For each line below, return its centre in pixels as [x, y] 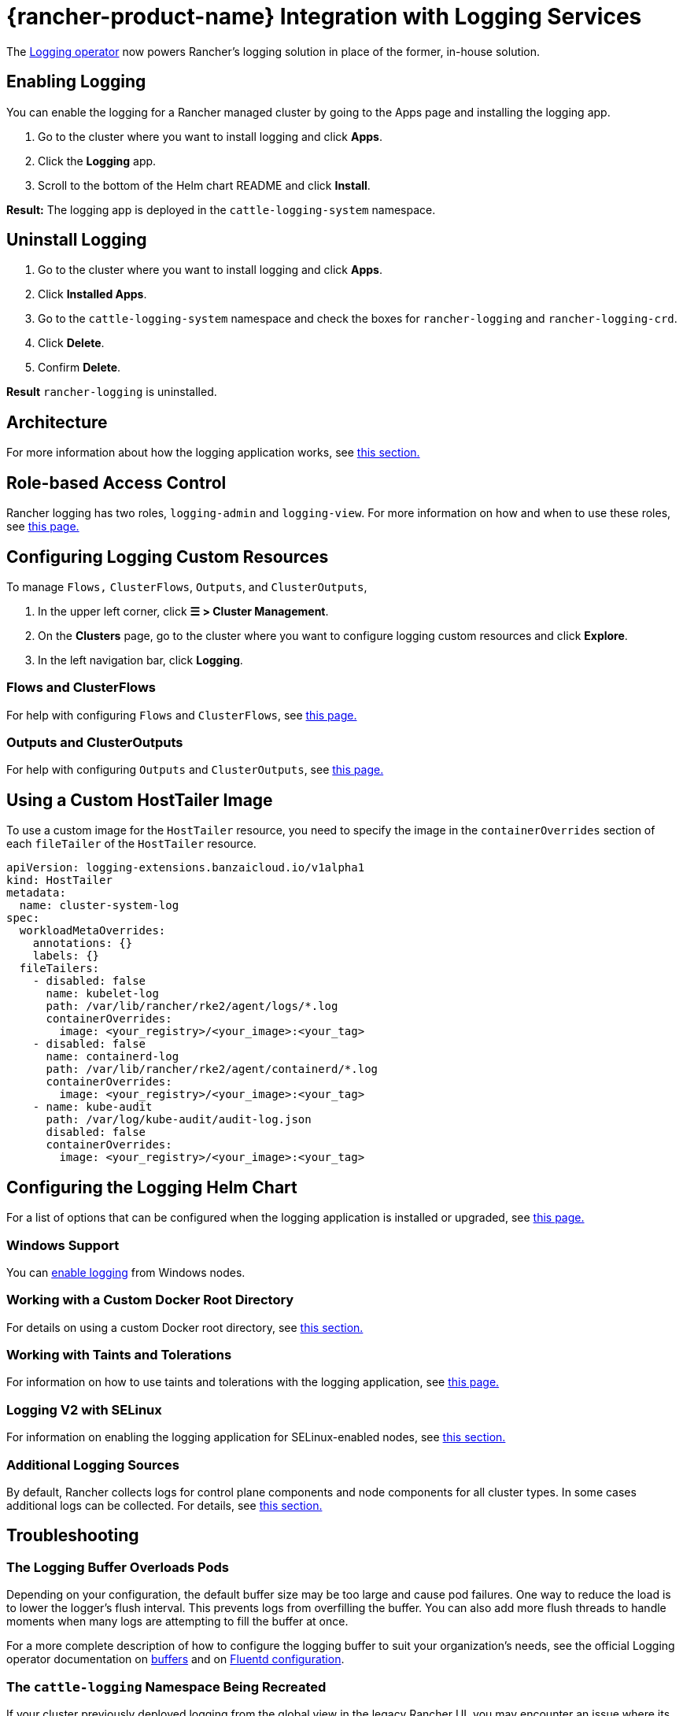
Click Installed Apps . [92, 294]
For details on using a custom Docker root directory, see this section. [185, 1327]
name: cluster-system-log [99, 906]
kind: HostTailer [59, 880]
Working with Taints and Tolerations [119, 1355]
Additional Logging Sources [93, 1465]
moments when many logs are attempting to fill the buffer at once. [177, 1622]
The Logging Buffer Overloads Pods [118, 1567]
